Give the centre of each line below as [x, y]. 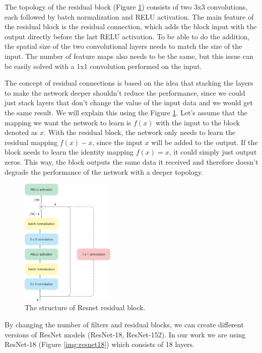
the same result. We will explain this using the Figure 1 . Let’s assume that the [126, 112]
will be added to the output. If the [205, 142]
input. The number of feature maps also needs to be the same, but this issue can [129, 56]
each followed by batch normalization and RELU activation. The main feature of [129, 16]
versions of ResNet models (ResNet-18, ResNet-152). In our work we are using [125, 334]
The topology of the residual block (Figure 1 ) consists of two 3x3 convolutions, [126, 7]
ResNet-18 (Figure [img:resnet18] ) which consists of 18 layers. [100, 344]
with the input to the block [198, 122]
